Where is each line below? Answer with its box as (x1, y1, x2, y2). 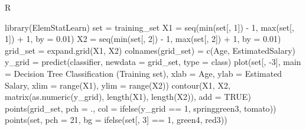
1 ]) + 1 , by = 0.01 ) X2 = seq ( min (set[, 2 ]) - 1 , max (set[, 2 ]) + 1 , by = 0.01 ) (5, 32, 281, 45)
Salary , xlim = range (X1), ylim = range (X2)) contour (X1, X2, (5, 79, 230, 91)
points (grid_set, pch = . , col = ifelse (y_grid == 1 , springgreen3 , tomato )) (5, 102, 276, 114)
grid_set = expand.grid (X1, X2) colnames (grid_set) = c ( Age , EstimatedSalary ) (5, 44, 295, 56)
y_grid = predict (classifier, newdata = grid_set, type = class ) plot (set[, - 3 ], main (5, 56, 301, 68)
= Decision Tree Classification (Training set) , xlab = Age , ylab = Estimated (5, 67, 282, 79)
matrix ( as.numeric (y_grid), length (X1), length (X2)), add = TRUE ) (5, 90, 251, 103)
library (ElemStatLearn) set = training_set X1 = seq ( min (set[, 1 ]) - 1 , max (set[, (5, 21, 294, 33)
